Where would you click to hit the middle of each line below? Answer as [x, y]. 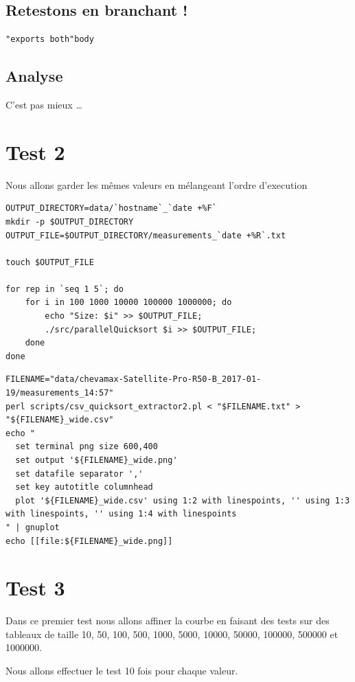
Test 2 [35, 151]
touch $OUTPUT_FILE [50, 262]
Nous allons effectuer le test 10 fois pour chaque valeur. [122, 671]
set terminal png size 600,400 [87, 447]
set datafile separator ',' [79, 474]
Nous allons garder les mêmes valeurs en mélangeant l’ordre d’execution [157, 184]
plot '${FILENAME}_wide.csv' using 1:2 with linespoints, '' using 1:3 [183, 500]
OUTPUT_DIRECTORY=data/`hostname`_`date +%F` [111, 208]
